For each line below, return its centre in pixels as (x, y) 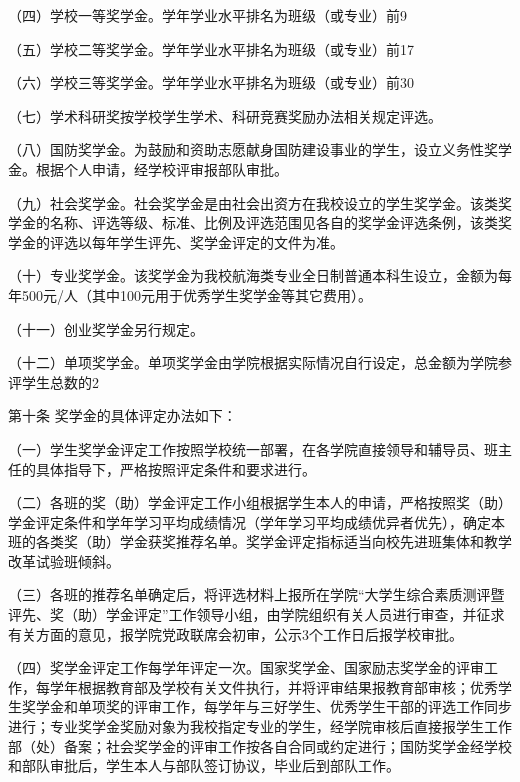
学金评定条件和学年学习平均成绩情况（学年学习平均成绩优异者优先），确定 (249, 521)
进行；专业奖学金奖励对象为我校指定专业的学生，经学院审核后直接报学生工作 (260, 726)
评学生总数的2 (53, 381)
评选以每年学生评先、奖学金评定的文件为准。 (196, 241)
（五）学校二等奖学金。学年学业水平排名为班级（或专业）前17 (211, 48)
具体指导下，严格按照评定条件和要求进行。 (175, 468)
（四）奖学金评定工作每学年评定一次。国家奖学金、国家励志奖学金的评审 (246, 667)
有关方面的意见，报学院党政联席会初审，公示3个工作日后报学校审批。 (235, 633)
